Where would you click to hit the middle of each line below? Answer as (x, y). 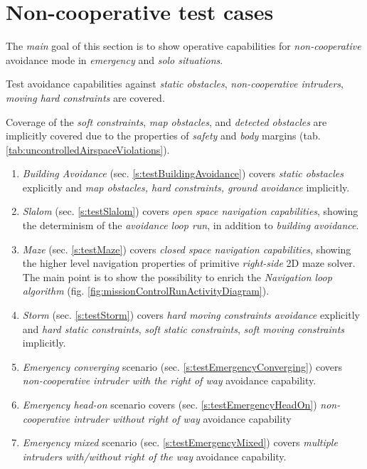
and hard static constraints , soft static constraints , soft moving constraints (183, 328)
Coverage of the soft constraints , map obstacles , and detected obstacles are (166, 121)
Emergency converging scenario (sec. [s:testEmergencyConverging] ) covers (182, 366)
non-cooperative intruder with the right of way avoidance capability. (169, 380)
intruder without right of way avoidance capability (182, 418)
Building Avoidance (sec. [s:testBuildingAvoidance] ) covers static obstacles (183, 173)
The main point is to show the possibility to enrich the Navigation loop (177, 276)
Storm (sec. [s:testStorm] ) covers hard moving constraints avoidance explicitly (191, 315)
